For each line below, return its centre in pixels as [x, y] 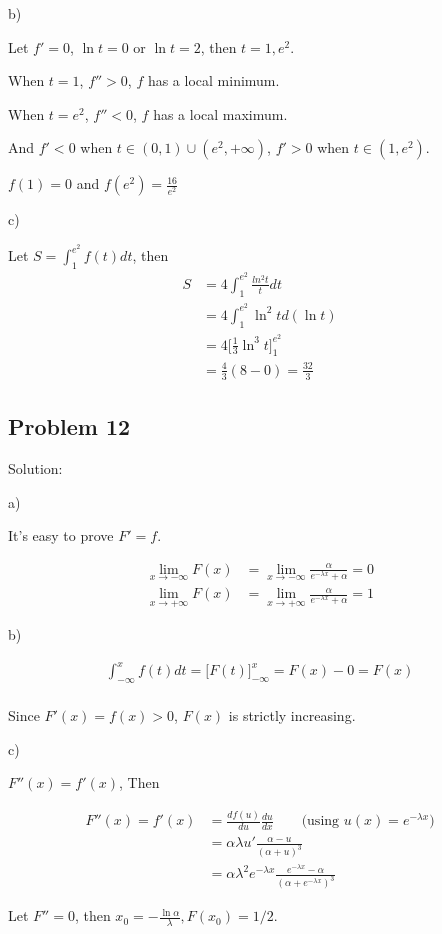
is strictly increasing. [292, 715]
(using [320, 821]
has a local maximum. [220, 113]
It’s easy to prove [61, 535]
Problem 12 [69, 426]
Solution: [35, 468]
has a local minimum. [213, 80]
